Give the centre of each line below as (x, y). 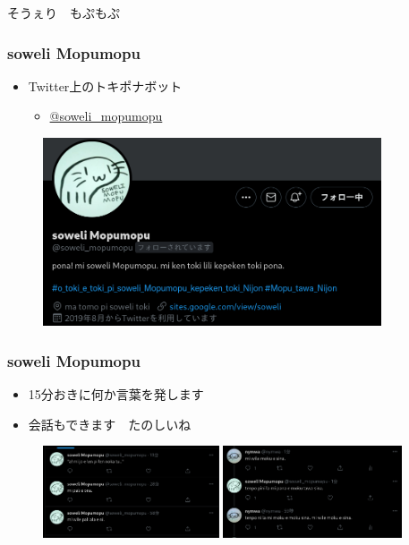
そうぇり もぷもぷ (64, 13)
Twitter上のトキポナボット (105, 85)
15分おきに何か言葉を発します (116, 394)
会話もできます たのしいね (110, 424)
